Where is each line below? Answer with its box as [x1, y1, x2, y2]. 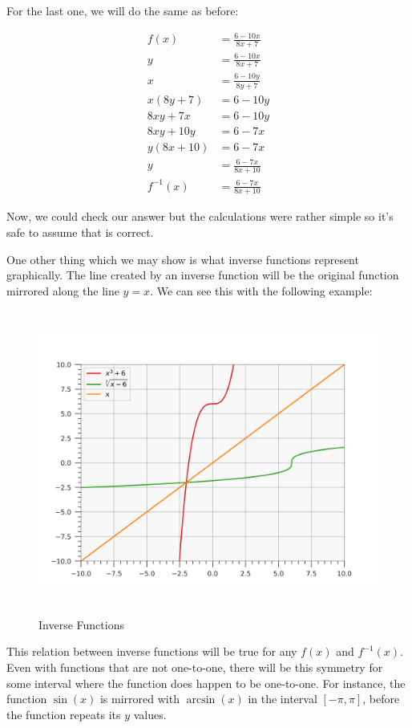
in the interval [248, 690, 317, 707]
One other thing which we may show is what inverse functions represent [6, 250, 359, 267]
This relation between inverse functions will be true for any [6, 643, 297, 660]
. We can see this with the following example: [150, 282, 373, 299]
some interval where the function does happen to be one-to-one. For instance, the [6, 674, 406, 691]
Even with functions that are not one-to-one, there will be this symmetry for [6, 659, 383, 676]
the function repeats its [6, 706, 121, 722]
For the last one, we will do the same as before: [6, 2, 239, 18]
